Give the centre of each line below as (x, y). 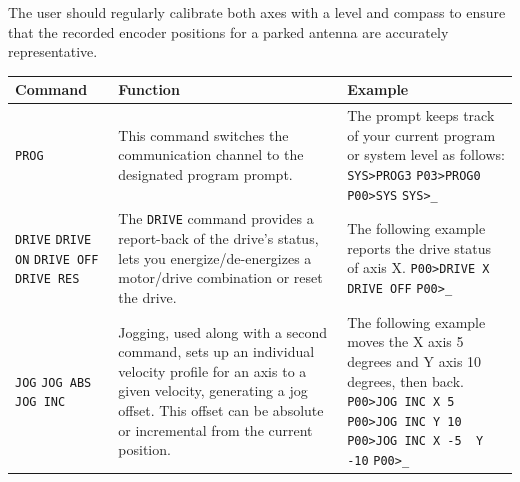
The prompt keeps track (421, 115)
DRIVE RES (47, 279)
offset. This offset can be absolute (221, 410)
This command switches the (203, 134)
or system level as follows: (426, 154)
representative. (53, 51)
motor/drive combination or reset (220, 277)
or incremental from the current (215, 429)
